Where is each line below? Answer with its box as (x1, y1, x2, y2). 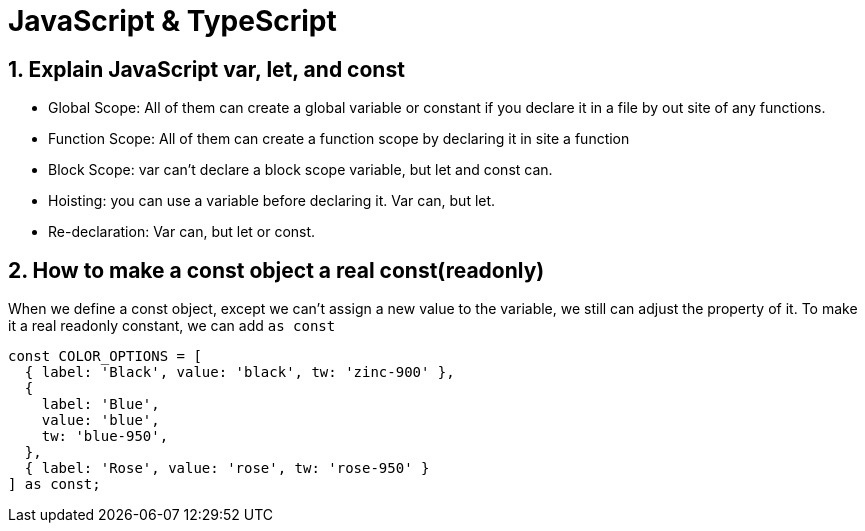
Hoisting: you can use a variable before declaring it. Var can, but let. (48, 192, 496, 210)
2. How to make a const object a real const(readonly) (8, 257, 545, 283)
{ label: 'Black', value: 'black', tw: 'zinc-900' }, (24, 364, 455, 381)
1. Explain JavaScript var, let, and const (8, 56, 405, 82)
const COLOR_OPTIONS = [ (8, 348, 202, 365)
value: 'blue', (41, 412, 160, 429)
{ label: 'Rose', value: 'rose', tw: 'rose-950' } (24, 460, 430, 477)
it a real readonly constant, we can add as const (8, 317, 336, 335)
